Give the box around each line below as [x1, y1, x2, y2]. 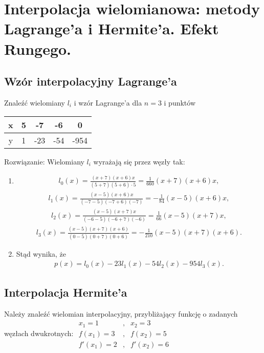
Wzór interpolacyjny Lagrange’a [4, 73, 177, 89]
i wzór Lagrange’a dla [74, 97, 142, 108]
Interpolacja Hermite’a [4, 284, 127, 300]
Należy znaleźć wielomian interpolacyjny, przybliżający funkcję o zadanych [4, 308, 238, 319]
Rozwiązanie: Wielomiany [4, 156, 84, 167]
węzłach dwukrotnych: [4, 328, 74, 339]
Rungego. [4, 38, 72, 59]
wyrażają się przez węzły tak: [93, 156, 185, 167]
